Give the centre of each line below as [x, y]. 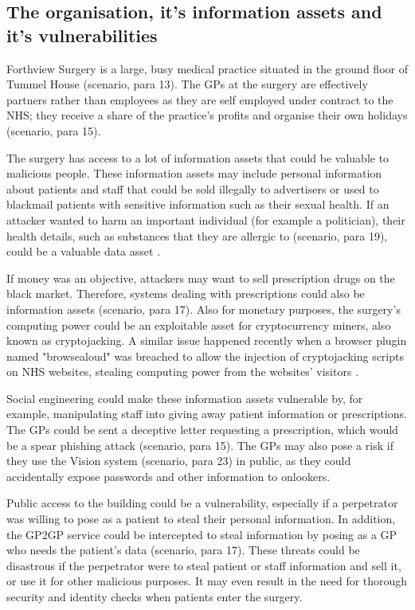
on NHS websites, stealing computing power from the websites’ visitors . [183, 371]
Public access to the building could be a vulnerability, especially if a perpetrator [202, 503]
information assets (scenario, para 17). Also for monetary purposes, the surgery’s [204, 309]
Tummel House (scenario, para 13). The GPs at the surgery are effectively [187, 84]
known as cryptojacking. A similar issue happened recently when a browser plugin [207, 340]
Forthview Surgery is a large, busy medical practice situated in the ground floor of [207, 68]
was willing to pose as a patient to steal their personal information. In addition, [201, 519]
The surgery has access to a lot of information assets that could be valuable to [198, 157]
